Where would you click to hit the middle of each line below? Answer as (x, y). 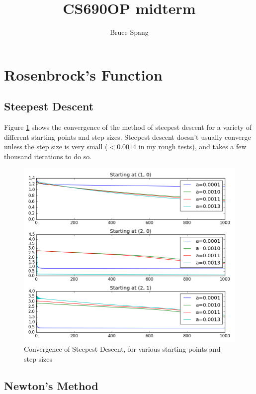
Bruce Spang (129, 32)
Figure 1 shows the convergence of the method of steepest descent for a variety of (128, 127)
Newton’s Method (51, 385)
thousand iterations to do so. (48, 156)
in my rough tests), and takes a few (192, 147)
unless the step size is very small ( (56, 147)
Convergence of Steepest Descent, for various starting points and (122, 349)
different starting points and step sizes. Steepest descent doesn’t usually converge (128, 137)
